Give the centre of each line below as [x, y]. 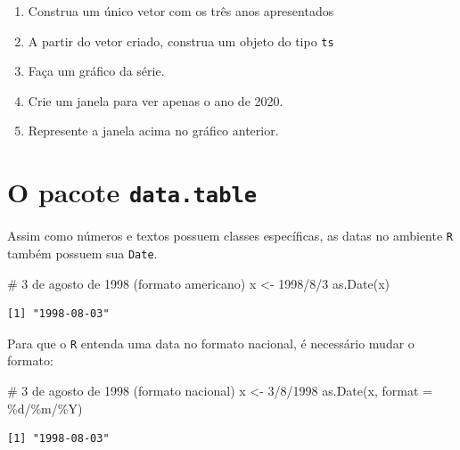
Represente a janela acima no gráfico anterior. [153, 131]
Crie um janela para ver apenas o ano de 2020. [156, 100]
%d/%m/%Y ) [45, 408]
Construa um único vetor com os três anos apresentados [181, 11]
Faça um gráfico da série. [96, 71]
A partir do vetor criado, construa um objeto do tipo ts [181, 41]
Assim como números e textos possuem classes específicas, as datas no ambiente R [230, 236]
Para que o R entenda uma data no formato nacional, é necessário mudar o [211, 343]
